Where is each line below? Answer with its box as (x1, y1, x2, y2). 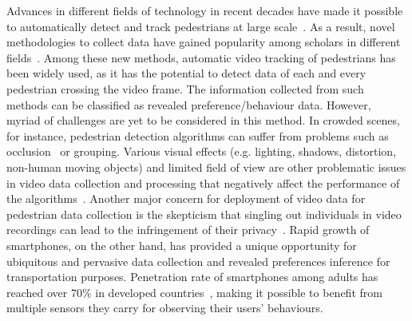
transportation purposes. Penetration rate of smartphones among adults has (6, 268, 378, 285)
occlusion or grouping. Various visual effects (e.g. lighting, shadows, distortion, (6, 143, 397, 160)
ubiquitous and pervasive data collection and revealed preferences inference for (6, 252, 390, 269)
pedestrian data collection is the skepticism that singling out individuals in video (6, 205, 402, 222)
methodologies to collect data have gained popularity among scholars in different (6, 34, 401, 50)
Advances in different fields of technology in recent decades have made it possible (6, 2, 403, 18)
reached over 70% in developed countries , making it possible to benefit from (6, 283, 382, 300)
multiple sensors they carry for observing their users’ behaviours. (6, 299, 323, 316)
